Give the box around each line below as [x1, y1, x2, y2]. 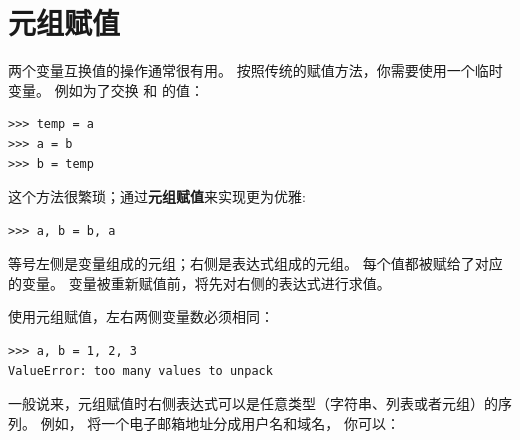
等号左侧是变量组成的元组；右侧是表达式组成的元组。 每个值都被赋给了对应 [8, 253, 503, 274]
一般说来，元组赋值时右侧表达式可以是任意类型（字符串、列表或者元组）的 [8, 393, 498, 414]
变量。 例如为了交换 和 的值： [8, 79, 204, 100]
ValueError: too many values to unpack [8, 363, 273, 378]
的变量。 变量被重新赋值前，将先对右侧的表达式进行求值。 [8, 272, 391, 293]
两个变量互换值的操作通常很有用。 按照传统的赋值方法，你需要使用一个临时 [8, 60, 503, 81]
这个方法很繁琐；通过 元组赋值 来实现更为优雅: [8, 186, 306, 207]
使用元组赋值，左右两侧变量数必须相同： [8, 306, 274, 327]
